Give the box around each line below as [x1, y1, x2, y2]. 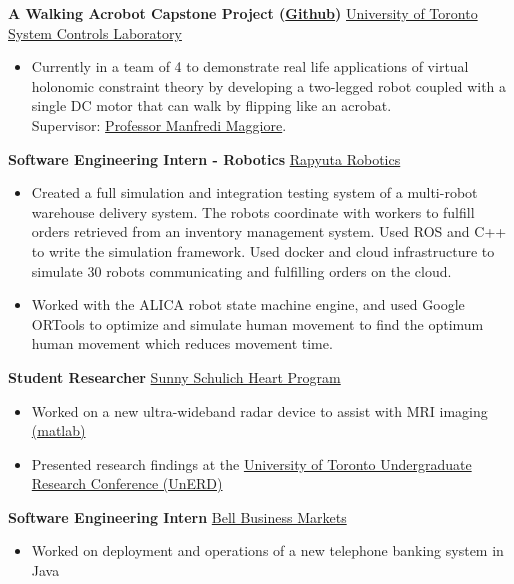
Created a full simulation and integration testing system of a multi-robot [31, 182, 478, 203]
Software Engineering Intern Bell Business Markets [8, 506, 347, 527]
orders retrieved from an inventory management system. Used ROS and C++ [31, 221, 507, 242]
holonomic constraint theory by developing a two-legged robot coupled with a [31, 75, 507, 96]
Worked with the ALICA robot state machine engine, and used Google [31, 294, 465, 315]
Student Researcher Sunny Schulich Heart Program [8, 366, 341, 387]
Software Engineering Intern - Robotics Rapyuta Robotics [8, 148, 401, 169]
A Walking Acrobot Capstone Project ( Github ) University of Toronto [8, 3, 478, 23]
